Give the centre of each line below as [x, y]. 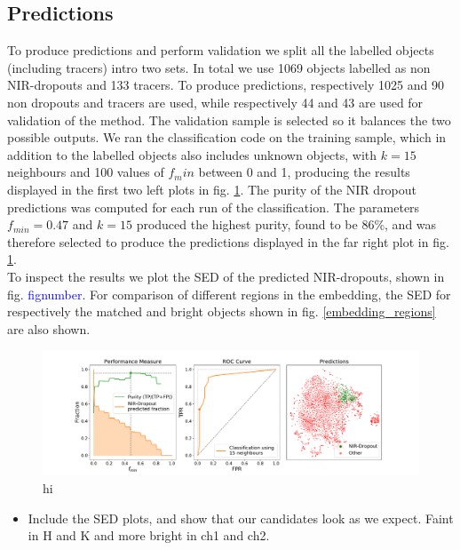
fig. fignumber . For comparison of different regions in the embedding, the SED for [229, 294]
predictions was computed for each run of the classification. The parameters [214, 207]
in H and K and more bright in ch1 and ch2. [149, 535]
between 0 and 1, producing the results [304, 172]
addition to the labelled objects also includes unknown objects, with [192, 154]
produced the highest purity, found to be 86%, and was [286, 224]
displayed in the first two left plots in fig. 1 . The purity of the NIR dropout [212, 189]
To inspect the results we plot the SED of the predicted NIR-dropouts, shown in [226, 276]
